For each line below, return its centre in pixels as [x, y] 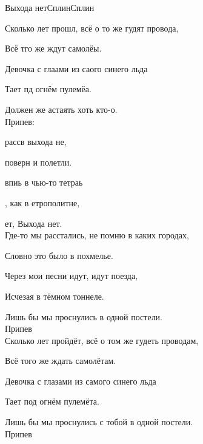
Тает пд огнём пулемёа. [48, 89]
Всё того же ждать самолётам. [61, 361]
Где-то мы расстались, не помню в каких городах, [97, 235]
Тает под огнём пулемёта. [52, 401]
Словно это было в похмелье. [59, 255]
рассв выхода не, [36, 142]
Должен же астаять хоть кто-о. [61, 109]
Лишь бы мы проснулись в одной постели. [84, 316]
